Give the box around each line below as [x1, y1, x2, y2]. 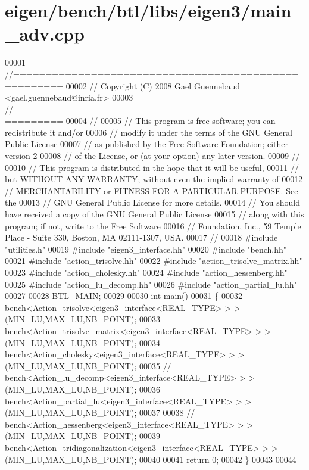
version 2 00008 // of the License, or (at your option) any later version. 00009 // [5, 150, 300, 162]
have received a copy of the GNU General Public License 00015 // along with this [5, 208, 304, 220]
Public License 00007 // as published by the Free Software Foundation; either [5, 138, 288, 150]
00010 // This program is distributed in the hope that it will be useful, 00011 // [5, 161, 299, 173]
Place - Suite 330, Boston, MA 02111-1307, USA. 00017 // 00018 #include [5, 231, 278, 244]
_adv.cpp [5, 21, 85, 46]
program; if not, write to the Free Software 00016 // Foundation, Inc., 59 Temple [5, 219, 301, 232]
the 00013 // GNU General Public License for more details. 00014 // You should [5, 196, 301, 208]
